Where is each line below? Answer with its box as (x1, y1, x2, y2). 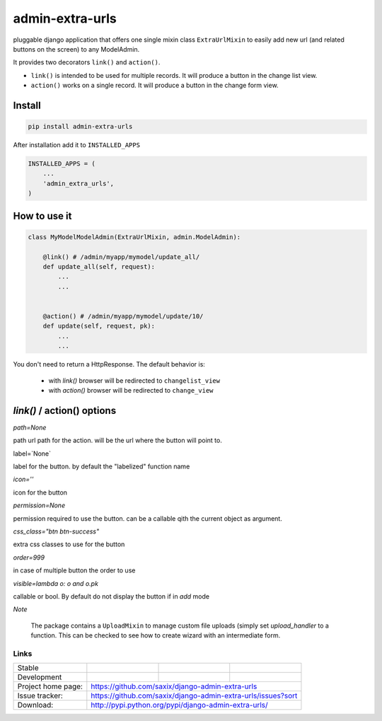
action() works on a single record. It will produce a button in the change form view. (30, 81, 279, 90)
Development (17, 672, 62, 682)
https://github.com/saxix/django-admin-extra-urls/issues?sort (91, 691, 298, 700)
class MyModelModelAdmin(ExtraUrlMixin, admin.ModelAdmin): (28, 233, 241, 241)
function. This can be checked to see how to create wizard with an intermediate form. (30, 631, 281, 640)
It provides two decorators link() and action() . (13, 58, 161, 67)
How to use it (13, 209, 72, 222)
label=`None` (13, 449, 52, 458)
